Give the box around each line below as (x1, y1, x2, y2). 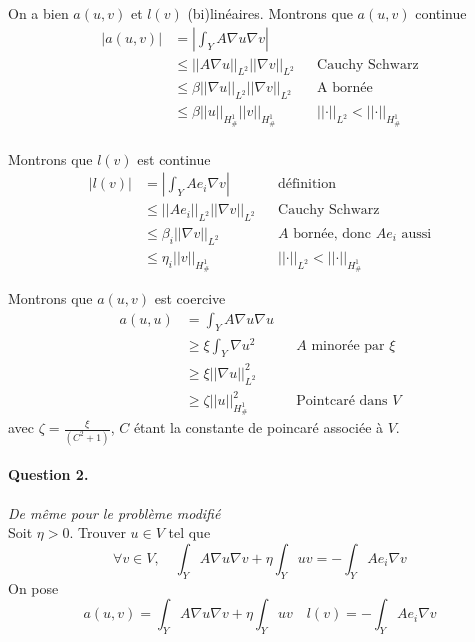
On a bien (8, 3, 69, 23)
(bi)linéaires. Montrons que (187, 3, 353, 23)
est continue (137, 148, 211, 169)
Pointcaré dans (296, 394, 388, 409)
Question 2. (8, 464, 89, 485)
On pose (8, 577, 59, 598)
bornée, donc (293, 227, 371, 242)
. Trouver (69, 522, 126, 543)
